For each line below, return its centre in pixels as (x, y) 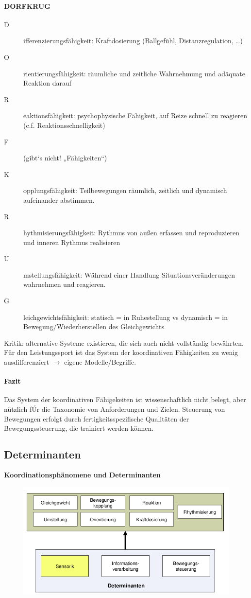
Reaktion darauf (48, 83)
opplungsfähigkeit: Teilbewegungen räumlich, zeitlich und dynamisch (125, 190)
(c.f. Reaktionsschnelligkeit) (64, 125)
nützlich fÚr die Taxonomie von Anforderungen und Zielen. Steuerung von (115, 409)
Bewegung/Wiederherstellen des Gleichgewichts (94, 326)
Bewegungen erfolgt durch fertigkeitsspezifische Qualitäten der (97, 418)
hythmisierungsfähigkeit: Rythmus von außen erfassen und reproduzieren (131, 233)
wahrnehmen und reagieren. (65, 284)
